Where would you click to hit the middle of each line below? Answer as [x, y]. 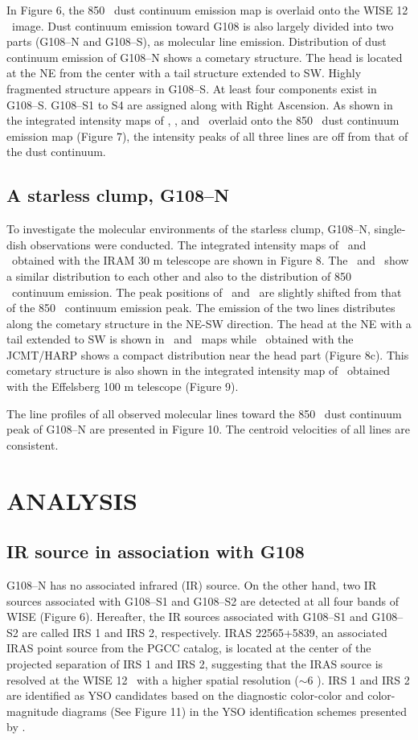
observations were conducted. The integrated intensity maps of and [198, 244]
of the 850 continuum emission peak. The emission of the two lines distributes [201, 308]
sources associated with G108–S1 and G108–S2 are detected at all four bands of [203, 600]
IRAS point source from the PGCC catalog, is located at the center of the [189, 648]
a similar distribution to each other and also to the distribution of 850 [179, 275]
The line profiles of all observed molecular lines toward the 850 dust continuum [204, 413]
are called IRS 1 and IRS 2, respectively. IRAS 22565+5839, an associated [205, 632]
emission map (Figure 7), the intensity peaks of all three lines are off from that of [207, 136]
